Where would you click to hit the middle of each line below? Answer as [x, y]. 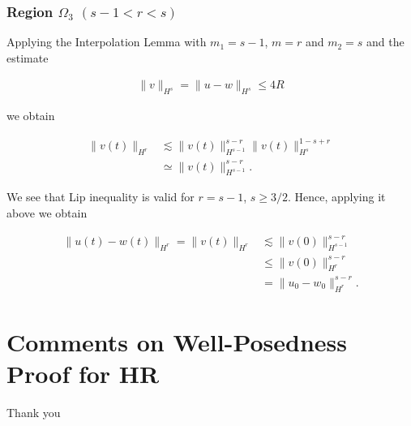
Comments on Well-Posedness [177, 341]
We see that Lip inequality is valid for [101, 197]
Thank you [34, 412]
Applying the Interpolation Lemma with [107, 42]
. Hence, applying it [336, 197]
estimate [28, 57]
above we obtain [47, 213]
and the [385, 42]
